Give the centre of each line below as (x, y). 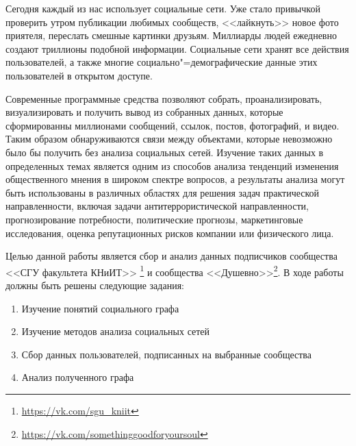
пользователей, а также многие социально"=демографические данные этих (162, 62)
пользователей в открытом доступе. (79, 75)
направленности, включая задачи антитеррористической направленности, (157, 206)
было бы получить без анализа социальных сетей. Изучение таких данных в (165, 152)
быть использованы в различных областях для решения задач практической (163, 192)
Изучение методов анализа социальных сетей (116, 331)
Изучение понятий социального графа (100, 308)
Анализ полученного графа (78, 377)
